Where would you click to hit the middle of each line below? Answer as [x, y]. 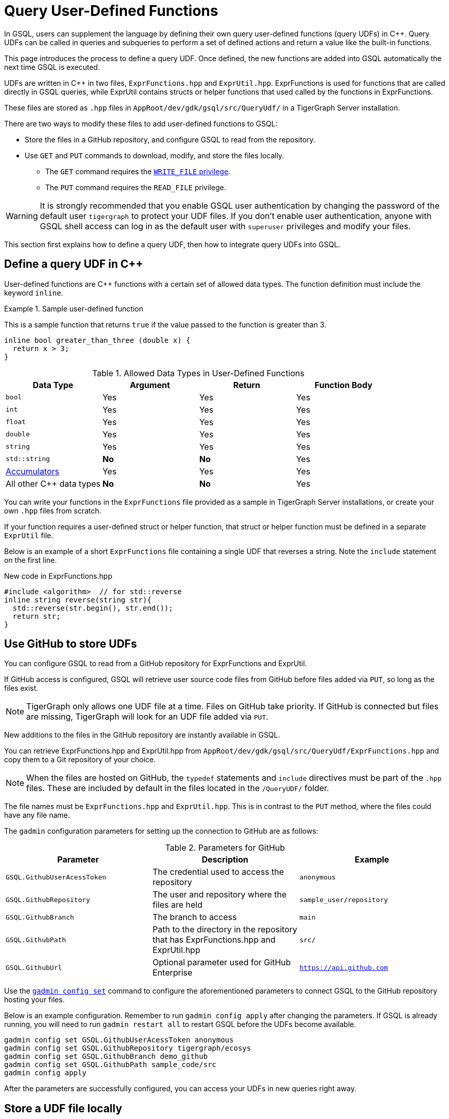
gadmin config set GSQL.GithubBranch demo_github [106, 1057]
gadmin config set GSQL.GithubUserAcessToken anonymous [119, 1040]
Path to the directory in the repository [225, 930]
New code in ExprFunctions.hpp [58, 576]
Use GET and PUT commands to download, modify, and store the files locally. [154, 155]
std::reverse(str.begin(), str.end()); [93, 608]
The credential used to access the [218, 872]
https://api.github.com [344, 967]
